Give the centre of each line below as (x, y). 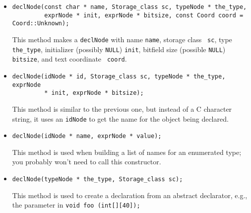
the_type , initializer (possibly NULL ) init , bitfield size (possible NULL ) (119, 49)
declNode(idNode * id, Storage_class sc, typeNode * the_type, (119, 76)
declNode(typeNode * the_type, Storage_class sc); (97, 179)
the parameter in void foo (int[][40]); (76, 205)
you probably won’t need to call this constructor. (87, 162)
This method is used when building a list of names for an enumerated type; (127, 152)
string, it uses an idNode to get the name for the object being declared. (120, 118)
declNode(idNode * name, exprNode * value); (87, 136)
